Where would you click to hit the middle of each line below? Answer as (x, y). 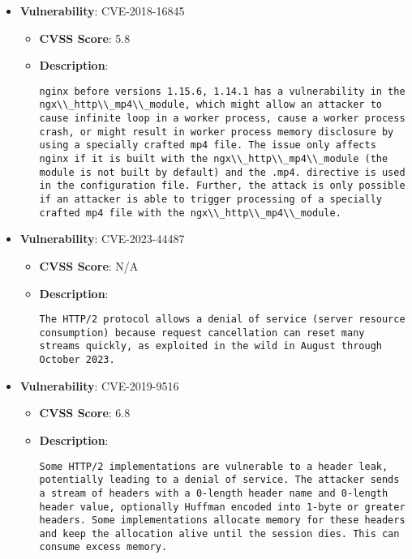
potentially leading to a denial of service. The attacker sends (219, 480)
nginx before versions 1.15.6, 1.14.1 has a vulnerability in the (222, 91)
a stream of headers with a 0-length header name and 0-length (214, 493)
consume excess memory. (103, 547)
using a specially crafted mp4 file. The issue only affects (208, 145)
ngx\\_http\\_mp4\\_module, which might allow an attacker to (210, 105)
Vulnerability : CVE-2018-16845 (102, 11)
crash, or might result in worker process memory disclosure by (217, 132)
